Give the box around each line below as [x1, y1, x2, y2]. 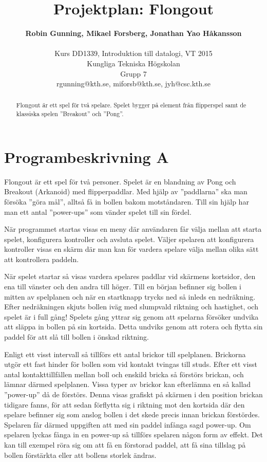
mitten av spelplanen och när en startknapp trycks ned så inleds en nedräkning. [4, 291, 256, 302]
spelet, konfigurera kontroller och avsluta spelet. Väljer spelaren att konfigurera [4, 233, 254, 244]
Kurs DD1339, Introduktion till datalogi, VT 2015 [54, 48, 213, 59]
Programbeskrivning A [4, 146, 169, 167]
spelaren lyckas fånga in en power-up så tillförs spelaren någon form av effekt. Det [4, 429, 263, 440]
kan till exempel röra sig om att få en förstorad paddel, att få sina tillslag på [4, 439, 246, 450]
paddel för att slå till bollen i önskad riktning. [4, 331, 149, 342]
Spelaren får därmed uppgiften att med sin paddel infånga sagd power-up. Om [4, 419, 251, 430]
